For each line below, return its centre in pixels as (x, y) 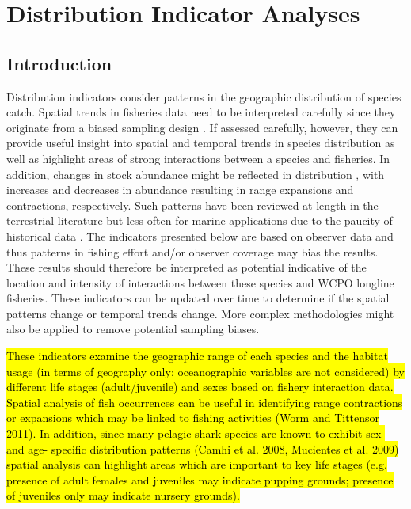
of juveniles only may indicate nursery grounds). (123, 495)
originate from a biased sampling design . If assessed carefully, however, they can (202, 127)
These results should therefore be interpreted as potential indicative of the (186, 267)
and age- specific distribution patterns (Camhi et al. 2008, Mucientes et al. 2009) (203, 448)
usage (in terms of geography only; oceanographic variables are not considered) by (205, 371)
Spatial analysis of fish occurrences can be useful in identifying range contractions (205, 402)
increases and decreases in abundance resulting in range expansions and (180, 190)
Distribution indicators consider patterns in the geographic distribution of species (204, 96)
